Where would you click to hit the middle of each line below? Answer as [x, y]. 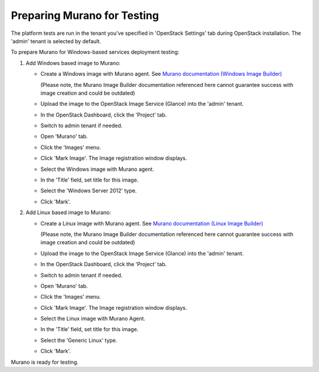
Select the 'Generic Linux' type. [79, 340]
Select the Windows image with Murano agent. [97, 169]
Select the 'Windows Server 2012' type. [89, 191]
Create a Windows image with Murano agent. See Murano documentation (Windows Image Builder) [161, 74]
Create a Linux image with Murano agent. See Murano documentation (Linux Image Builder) [152, 223]
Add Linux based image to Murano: [69, 212]
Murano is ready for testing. [45, 362]
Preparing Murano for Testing [85, 15]
